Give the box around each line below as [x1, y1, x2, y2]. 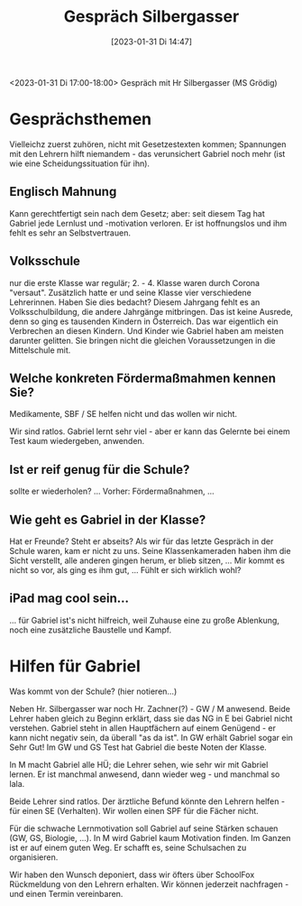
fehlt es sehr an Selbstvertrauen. [9, 227, 131, 238]
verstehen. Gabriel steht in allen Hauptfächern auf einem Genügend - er [9, 722, 277, 733]
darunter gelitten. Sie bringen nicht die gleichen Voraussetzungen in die [9, 335, 277, 346]
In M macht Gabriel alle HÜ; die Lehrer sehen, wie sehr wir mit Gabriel [9, 759, 269, 770]
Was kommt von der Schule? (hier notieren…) [9, 686, 178, 697]
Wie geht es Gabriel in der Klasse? [9, 512, 206, 527]
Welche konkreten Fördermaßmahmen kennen [9, 370, 277, 385]
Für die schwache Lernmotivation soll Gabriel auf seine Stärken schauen [9, 823, 279, 834]
